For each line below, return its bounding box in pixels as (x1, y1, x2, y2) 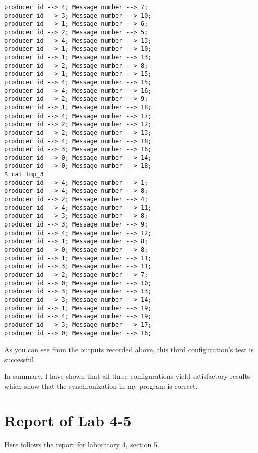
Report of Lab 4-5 (4, 410, 132, 430)
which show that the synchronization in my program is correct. (4, 381, 198, 391)
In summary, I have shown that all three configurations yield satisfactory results (4, 371, 250, 381)
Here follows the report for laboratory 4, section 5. (4, 439, 159, 449)
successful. (4, 354, 36, 364)
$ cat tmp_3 (4, 171, 44, 178)
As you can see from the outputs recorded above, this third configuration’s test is (4, 344, 254, 355)
